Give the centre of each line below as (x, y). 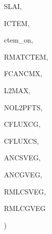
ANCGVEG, (23, 174)
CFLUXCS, (22, 141)
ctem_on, (19, 40)
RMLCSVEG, (25, 191)
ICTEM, (17, 23)
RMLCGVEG (25, 208)
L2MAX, (17, 90)
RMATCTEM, (26, 56)
